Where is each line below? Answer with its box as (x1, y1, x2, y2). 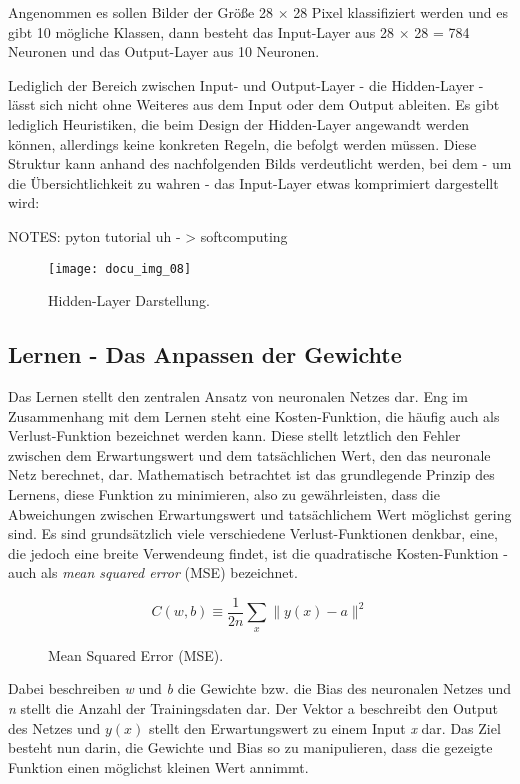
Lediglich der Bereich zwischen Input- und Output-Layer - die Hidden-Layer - (8, 74, 484, 95)
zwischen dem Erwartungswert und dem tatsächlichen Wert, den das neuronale (8, 444, 491, 465)
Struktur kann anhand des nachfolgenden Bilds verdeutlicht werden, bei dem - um (8, 153, 512, 174)
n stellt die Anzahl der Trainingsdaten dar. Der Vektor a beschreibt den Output (8, 697, 499, 718)
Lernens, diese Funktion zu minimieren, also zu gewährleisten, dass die (8, 483, 440, 504)
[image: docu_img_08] (48, 261, 192, 276)
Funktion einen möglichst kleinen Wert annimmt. (8, 756, 309, 777)
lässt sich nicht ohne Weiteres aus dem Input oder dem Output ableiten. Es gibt (8, 94, 500, 115)
